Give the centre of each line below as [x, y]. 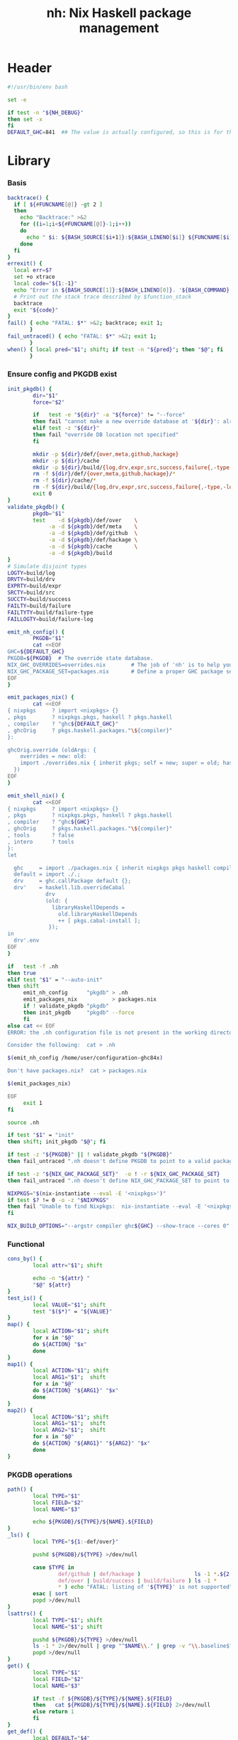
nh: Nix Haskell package [119, 13]
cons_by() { [25, 1259]
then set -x [25, 119]
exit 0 [42, 494]
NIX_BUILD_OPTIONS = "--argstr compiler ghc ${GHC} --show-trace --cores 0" [119, 1226]
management [119, 28]
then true [22, 973]
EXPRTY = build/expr [34, 586]
